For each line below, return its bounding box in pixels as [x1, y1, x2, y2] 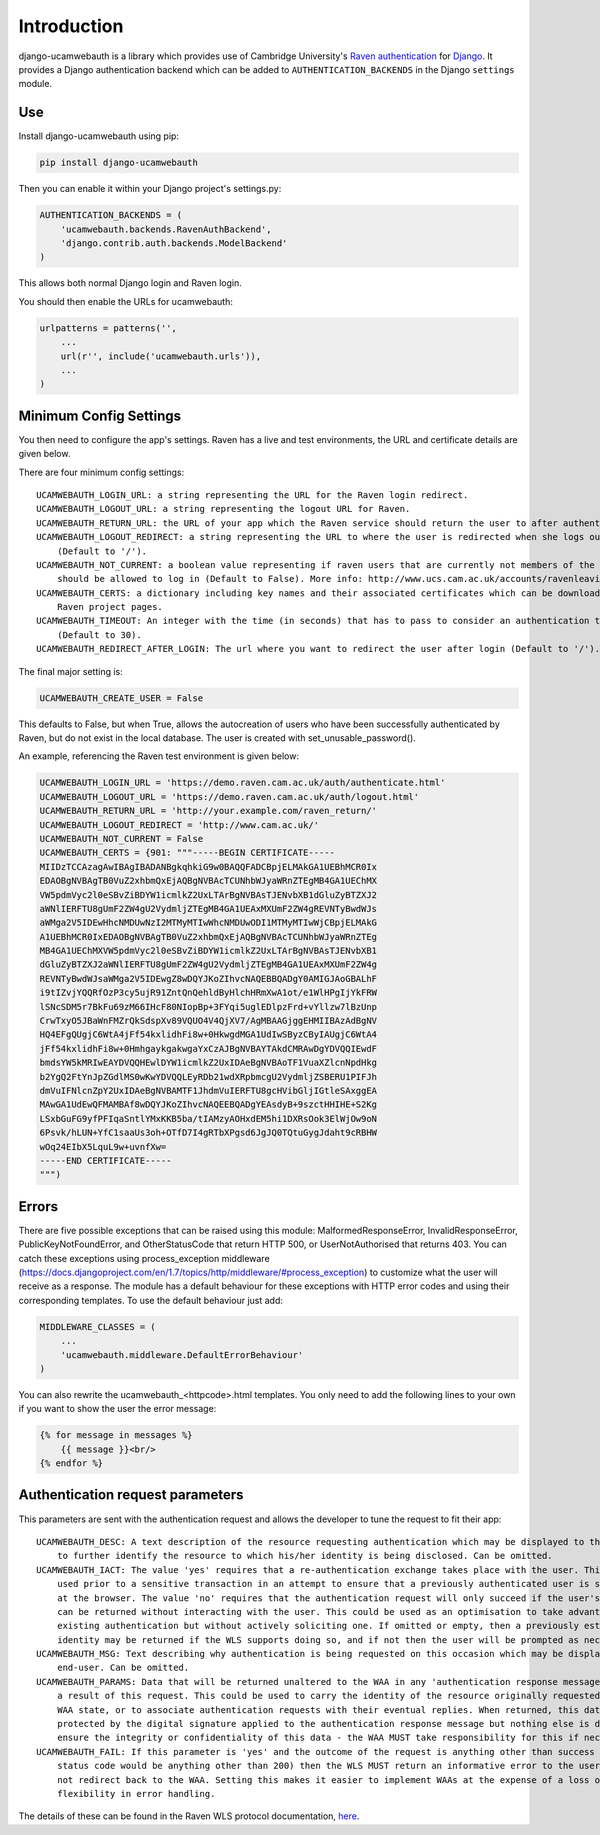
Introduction [18, 15, 124, 37]
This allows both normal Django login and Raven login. [18, 277, 242, 289]
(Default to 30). [56, 629, 142, 640]
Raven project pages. [56, 601, 164, 613]
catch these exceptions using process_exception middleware [18, 1252, 270, 1264]
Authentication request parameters [18, 1486, 244, 1504]
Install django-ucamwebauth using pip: [18, 130, 180, 142]
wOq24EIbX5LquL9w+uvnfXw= [39, 1141, 167, 1152]
